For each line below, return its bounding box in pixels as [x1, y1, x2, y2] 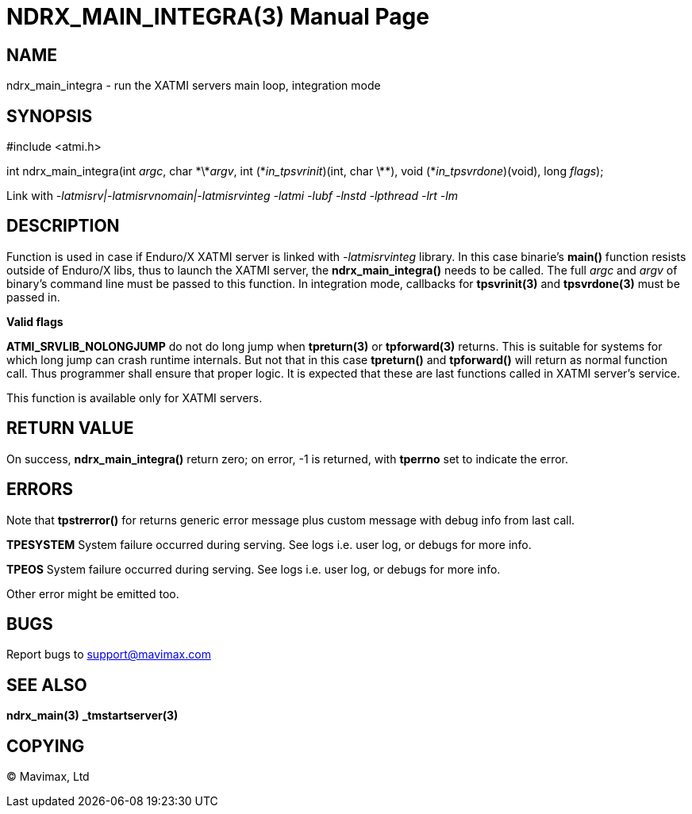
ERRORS [6, 479, 74, 500]
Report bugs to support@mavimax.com [6, 647, 211, 662]
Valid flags [6, 314, 63, 328]
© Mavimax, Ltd [6, 770, 90, 784]
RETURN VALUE [6, 418, 134, 439]
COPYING [6, 735, 85, 756]
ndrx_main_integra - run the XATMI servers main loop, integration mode [6, 79, 381, 93]
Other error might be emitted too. [6, 586, 179, 601]
